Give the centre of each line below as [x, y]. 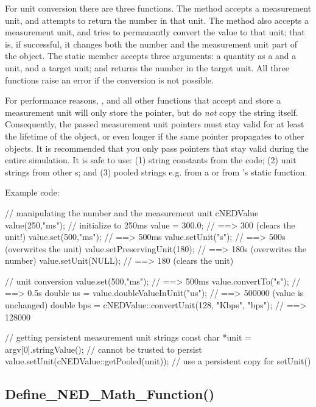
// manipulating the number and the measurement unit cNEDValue [132, 212]
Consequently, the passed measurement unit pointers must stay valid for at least [155, 124]
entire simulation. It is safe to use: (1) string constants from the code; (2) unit [151, 160]
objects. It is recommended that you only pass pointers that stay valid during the [157, 148]
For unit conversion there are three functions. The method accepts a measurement [158, 8]
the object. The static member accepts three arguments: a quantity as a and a [151, 56]
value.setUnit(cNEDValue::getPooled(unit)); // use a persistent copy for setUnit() [158, 361]
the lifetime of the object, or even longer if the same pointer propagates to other [155, 136]
